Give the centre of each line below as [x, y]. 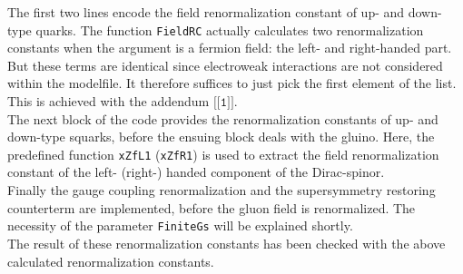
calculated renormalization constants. [111, 261]
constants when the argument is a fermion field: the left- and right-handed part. [230, 48]
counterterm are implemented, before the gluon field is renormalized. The [212, 207]
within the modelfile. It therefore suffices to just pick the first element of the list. [232, 83]
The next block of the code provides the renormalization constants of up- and [223, 118]
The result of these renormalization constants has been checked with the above [227, 243]
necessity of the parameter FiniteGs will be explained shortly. [180, 225]
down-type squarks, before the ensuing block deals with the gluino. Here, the [221, 137]
